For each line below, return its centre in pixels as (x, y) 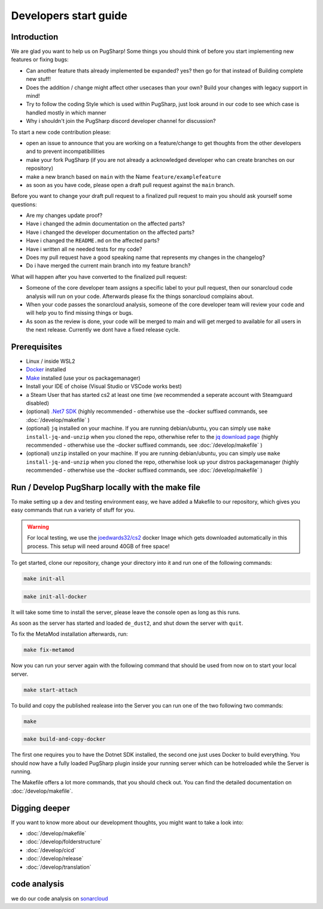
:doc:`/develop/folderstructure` (64, 842)
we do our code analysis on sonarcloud (60, 898)
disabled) (38, 403)
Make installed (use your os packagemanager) (83, 378)
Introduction (35, 37)
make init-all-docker (55, 596)
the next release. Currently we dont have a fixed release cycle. (103, 330)
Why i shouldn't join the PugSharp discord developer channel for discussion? (121, 121)
